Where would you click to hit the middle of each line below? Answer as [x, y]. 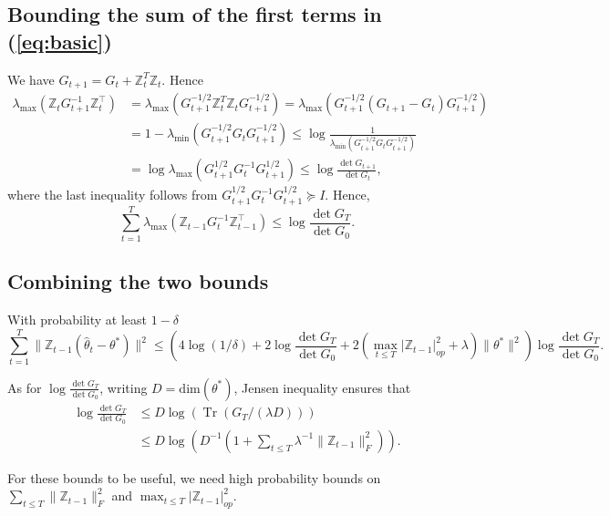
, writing [124, 387]
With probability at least [77, 320]
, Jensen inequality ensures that [322, 387]
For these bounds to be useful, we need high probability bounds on [194, 477]
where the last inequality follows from [113, 195]
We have [31, 79]
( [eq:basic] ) [60, 41]
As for [25, 387]
